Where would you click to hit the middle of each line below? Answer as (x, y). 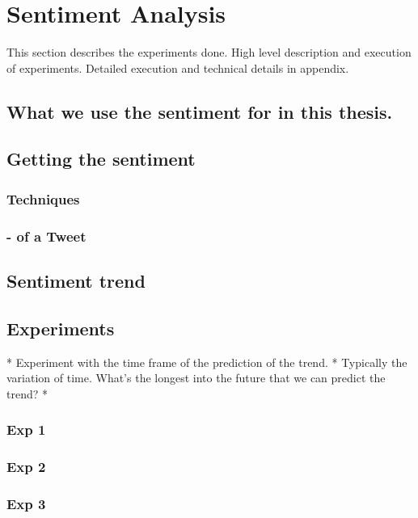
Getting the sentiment (101, 159)
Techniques (43, 198)
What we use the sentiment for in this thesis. (200, 111)
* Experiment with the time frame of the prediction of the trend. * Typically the (207, 362)
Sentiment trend (76, 280)
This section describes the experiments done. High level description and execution (209, 52)
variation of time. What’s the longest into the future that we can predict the (196, 378)
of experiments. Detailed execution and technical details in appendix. (178, 67)
